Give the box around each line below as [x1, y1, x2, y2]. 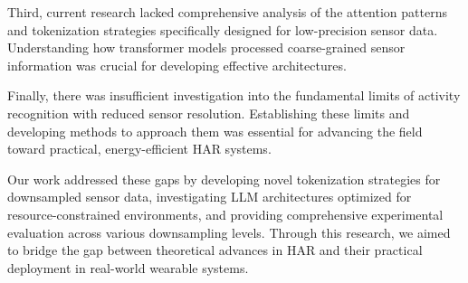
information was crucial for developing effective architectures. [7, 55, 347, 74]
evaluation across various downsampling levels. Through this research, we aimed [7, 222, 451, 241]
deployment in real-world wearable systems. [7, 258, 249, 277]
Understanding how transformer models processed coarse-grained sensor [7, 38, 406, 57]
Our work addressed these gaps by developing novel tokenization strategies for [7, 169, 441, 188]
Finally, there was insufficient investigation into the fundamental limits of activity [7, 86, 461, 105]
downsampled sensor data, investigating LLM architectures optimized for [7, 187, 412, 206]
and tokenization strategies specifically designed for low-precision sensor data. [7, 20, 438, 39]
